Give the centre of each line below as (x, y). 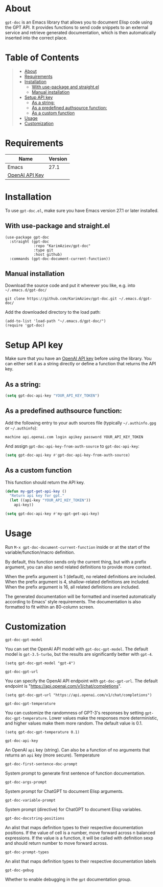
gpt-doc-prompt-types (27, 852)
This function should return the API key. (45, 482)
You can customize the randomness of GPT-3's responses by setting (74, 713)
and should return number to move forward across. (57, 843)
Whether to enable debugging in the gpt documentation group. (68, 879)
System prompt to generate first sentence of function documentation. (75, 773)
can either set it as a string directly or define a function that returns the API (81, 364)
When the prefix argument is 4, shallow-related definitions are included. (78, 582)
